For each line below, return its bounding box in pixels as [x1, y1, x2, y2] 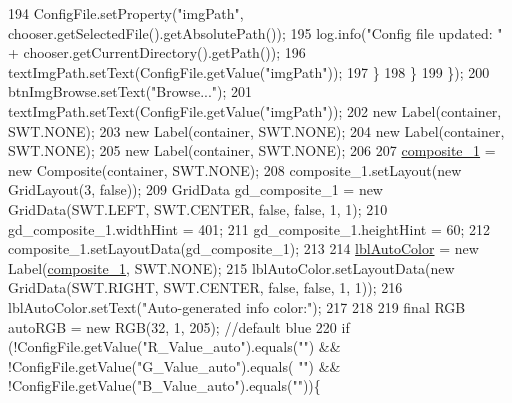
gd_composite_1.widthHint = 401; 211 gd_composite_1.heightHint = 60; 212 [8, 218, 491, 239]
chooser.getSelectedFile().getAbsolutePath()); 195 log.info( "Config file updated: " [8, 22, 503, 43]
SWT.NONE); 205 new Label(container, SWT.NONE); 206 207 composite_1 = [8, 140, 496, 161]
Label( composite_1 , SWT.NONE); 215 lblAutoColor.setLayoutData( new [8, 257, 455, 278]
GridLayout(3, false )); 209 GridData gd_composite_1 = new [8, 179, 383, 200]
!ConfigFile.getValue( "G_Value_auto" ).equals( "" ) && [8, 355, 341, 376]
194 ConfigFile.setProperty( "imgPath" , [8, 3, 244, 23]
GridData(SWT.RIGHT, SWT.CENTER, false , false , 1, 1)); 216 [8, 277, 403, 298]
